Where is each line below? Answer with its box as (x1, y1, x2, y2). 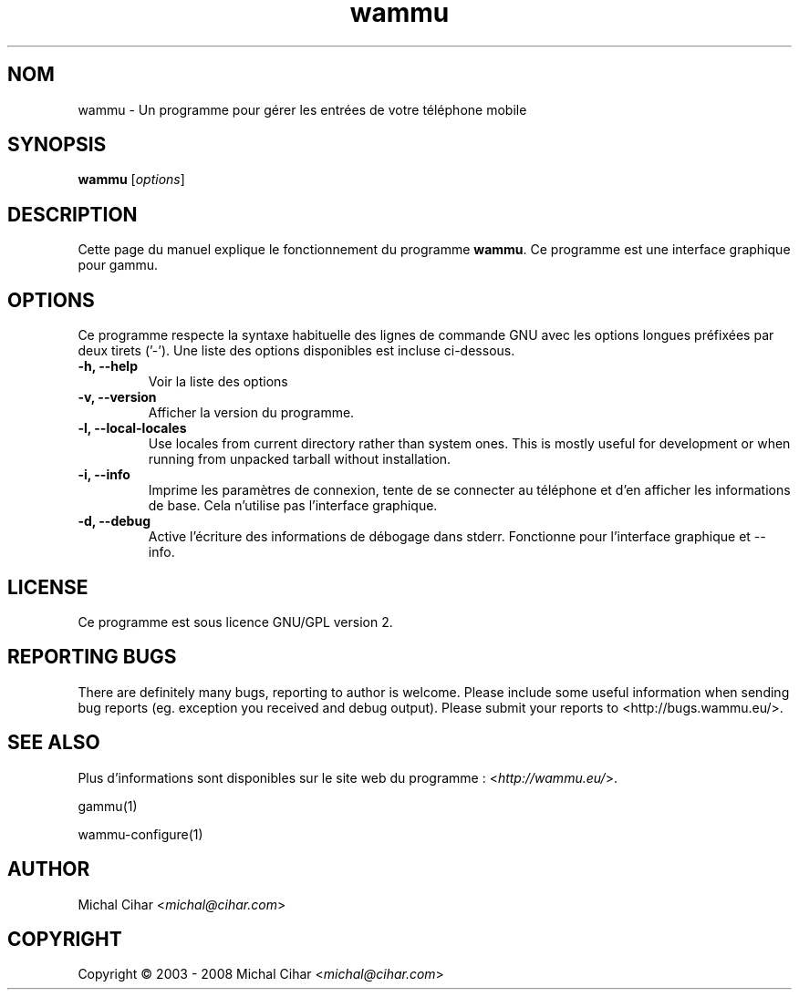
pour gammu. (78, 257, 159, 273)
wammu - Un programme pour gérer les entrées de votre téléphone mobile (78, 101, 527, 118)
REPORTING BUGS (7, 645, 177, 669)
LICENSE (7, 575, 88, 599)
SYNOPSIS (7, 133, 107, 157)
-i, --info (78, 467, 130, 483)
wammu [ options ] (78, 171, 185, 188)
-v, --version (78, 389, 157, 406)
